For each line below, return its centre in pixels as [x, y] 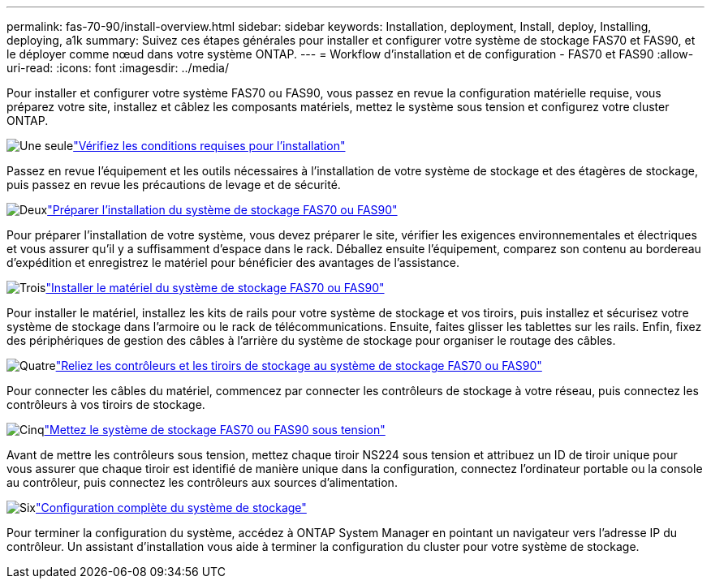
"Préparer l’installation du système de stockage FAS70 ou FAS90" [222, 210]
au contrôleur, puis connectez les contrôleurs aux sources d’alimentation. [202, 482]
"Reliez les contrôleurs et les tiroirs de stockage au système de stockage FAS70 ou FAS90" [299, 366]
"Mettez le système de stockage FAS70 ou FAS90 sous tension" [215, 430]
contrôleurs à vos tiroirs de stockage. [106, 404]
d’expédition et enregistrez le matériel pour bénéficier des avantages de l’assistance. [233, 262]
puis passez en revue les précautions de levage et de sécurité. [174, 185]
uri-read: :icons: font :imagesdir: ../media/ [118, 68]
